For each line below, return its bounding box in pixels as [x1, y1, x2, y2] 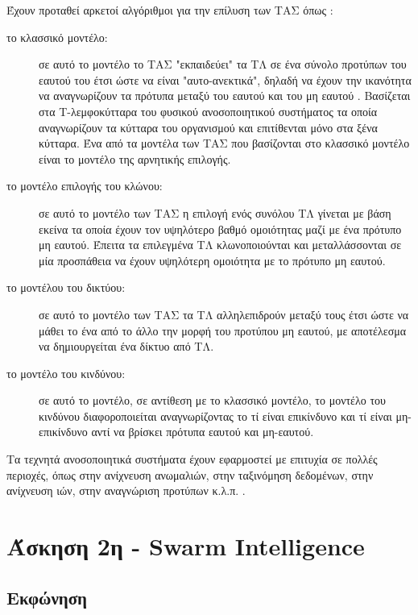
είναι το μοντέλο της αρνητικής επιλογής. [39, 150, 231, 167]
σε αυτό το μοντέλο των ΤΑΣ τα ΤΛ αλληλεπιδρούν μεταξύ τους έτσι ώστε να [39, 305, 409, 322]
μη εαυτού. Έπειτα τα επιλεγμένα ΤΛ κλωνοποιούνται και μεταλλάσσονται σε [39, 236, 402, 253]
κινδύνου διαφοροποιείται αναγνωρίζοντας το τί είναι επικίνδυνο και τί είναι [39, 407, 392, 424]
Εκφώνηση [6, 584, 88, 609]
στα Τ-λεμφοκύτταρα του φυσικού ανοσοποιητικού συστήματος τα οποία [39, 102, 378, 119]
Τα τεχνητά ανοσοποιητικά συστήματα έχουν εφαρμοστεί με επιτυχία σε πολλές [6, 451, 378, 467]
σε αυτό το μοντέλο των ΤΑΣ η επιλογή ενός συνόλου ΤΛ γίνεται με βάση [39, 204, 391, 221]
